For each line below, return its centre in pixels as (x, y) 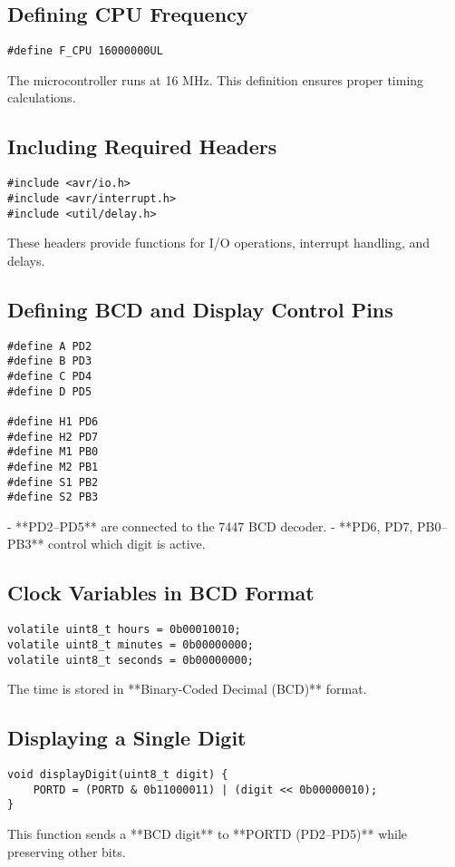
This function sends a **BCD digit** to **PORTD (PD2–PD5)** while (208, 833)
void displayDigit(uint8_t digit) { (118, 774)
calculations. (42, 97)
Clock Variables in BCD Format (161, 593)
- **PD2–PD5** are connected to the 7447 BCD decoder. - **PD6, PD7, (210, 526)
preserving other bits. (67, 851)
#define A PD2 (50, 346)
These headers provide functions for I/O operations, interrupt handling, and (219, 243)
